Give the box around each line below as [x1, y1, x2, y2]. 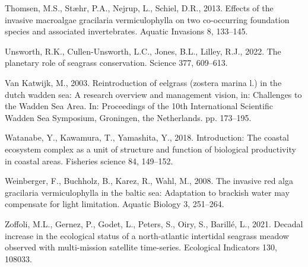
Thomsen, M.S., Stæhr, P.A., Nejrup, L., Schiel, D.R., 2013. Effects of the [5, 2, 274, 14]
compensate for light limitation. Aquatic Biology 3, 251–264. [5, 198, 224, 210]
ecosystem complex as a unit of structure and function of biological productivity [5, 142, 296, 155]
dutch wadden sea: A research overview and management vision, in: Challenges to [5, 88, 302, 100]
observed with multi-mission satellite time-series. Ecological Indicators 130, [5, 241, 277, 253]
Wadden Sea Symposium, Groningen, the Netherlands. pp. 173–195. [5, 111, 252, 123]
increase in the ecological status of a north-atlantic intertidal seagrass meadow [5, 229, 289, 241]
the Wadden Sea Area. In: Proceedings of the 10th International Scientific [5, 100, 273, 112]
